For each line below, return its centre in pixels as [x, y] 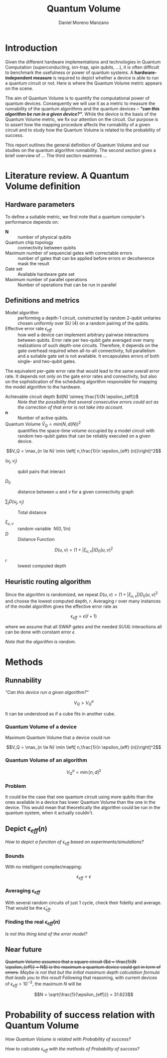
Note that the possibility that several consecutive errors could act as [88, 402]
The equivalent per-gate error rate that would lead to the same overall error [83, 371]
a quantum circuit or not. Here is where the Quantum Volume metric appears [83, 83]
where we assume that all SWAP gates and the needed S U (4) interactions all [83, 627]
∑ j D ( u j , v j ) [15, 502]
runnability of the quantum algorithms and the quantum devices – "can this [83, 108]
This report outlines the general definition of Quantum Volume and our [77, 145]
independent [19, 77]
